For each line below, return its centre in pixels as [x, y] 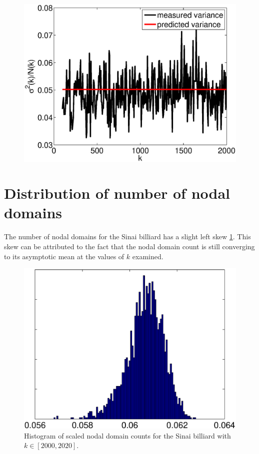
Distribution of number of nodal [117, 193]
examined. [148, 256]
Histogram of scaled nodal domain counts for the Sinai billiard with [127, 435]
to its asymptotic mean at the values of [64, 256]
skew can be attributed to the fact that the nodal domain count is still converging [129, 246]
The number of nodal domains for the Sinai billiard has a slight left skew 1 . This [127, 236]
